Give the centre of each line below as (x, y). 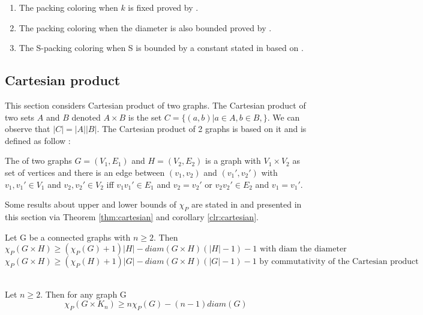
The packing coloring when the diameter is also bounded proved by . (145, 27)
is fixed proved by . (163, 7)
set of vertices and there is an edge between (85, 172)
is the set (145, 117)
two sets (20, 117)
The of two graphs (38, 160)
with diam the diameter (303, 249)
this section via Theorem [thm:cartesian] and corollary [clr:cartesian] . (132, 216)
